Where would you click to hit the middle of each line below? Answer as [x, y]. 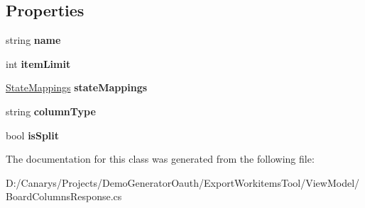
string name [33, 40]
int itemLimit [38, 63]
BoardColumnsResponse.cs [64, 196]
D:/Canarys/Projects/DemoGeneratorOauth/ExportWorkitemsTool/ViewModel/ [183, 182]
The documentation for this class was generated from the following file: [160, 159]
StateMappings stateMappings [77, 87]
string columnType [51, 111]
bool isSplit [33, 135]
